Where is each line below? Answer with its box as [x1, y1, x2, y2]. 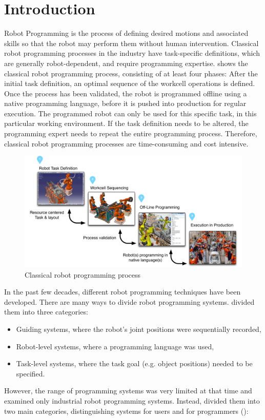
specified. [16, 368, 45, 379]
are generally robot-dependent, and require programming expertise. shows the [4, 57, 248, 68]
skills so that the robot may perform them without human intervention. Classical [4, 37, 259, 48]
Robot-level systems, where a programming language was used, [16, 341, 214, 351]
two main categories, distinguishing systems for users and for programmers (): [4, 405, 249, 416]
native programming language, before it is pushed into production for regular [4, 98, 247, 109]
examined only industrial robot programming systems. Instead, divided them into [4, 395, 260, 406]
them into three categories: [4, 306, 88, 317]
